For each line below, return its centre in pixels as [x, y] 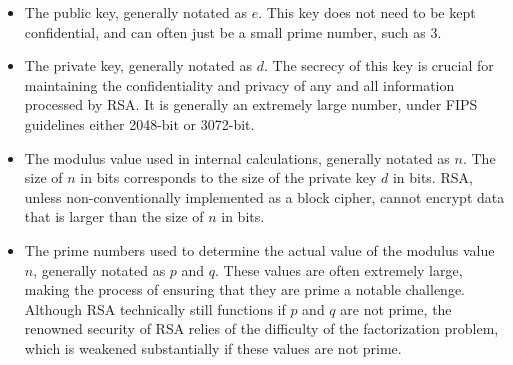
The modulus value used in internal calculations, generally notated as [237, 157]
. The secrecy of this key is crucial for [379, 65]
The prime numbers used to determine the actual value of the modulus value [259, 249]
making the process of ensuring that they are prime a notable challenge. [245, 289]
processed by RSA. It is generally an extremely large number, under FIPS [251, 104]
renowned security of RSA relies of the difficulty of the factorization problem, [261, 328]
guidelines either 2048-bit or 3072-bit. [139, 123]
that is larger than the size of [114, 216]
